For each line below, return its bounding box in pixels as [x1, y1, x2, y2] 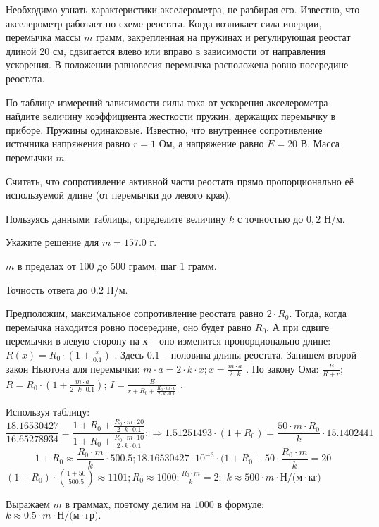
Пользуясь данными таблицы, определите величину [6, 211, 226, 225]
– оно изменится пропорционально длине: [151, 333, 331, 348]
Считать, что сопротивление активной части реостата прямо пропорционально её [6, 173, 354, 188]
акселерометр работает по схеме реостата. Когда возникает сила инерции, [6, 15, 322, 30]
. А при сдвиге [266, 319, 330, 334]
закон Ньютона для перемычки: [6, 361, 140, 376]
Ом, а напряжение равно [159, 136, 264, 151]
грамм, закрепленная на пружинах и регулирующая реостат [96, 30, 351, 44]
